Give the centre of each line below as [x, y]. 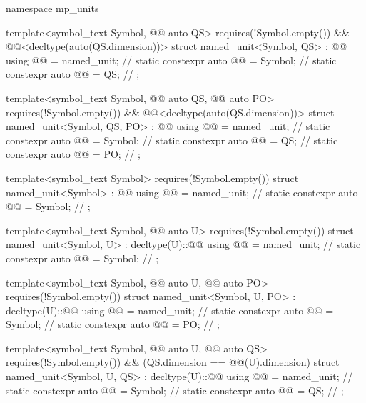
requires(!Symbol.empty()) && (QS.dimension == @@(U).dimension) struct [173, 362]
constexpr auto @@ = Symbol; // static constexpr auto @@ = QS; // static [172, 140]
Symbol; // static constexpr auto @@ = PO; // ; [113, 324]
